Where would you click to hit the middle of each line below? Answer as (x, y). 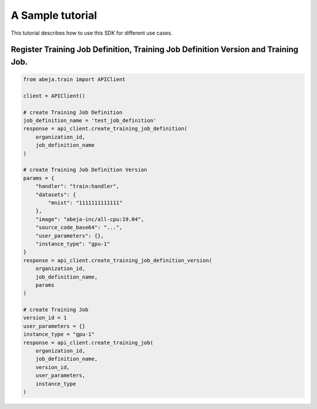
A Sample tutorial (54, 15)
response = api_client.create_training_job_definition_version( (118, 260)
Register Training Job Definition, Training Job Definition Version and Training (155, 50)
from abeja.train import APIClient (74, 80)
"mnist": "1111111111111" (85, 203)
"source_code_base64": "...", (79, 227)
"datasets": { (56, 195)
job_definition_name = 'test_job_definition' (90, 121)
